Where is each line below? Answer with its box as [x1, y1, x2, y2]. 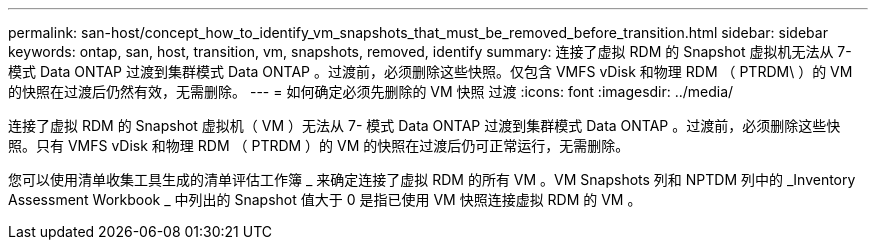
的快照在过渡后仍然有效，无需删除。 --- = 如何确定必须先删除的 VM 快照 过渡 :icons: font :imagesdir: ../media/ [8, 83, 734, 100]
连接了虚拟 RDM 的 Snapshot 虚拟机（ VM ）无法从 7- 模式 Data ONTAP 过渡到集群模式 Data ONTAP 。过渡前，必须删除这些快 [8, 117, 841, 134]
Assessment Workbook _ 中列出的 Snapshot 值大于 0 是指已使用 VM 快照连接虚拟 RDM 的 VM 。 [8, 191, 642, 208]
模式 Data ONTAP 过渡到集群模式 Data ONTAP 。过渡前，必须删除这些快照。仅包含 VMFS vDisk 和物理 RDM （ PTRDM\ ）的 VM [8, 63, 853, 80]
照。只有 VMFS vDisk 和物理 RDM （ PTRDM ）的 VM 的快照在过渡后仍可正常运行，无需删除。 [8, 137, 630, 154]
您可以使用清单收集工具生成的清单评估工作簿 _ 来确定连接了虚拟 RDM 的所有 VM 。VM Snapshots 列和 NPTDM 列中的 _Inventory [8, 171, 856, 188]
